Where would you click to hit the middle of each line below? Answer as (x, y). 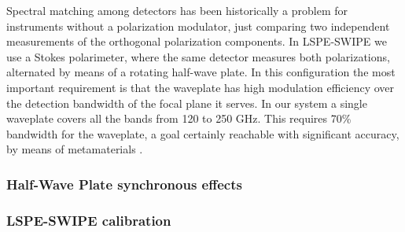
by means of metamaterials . (75, 149)
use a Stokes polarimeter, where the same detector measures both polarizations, (198, 56)
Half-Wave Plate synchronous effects (124, 184)
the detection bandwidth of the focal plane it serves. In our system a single (187, 103)
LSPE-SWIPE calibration (89, 220)
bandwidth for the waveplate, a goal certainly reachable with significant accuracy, (203, 133)
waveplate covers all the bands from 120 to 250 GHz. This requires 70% (179, 118)
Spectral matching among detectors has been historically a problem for (177, 10)
